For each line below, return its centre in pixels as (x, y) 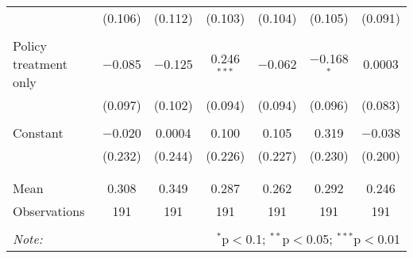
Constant (38, 133)
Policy (30, 46)
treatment (40, 64)
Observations (49, 211)
